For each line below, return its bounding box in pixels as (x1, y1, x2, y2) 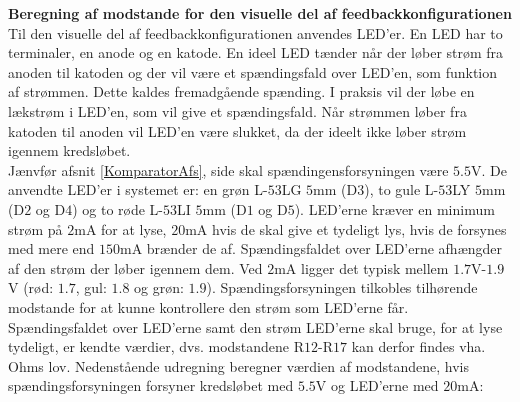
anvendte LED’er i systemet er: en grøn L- (8, 179, 268, 200)
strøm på (8, 218, 63, 239)
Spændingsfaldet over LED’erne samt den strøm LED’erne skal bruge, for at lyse (8, 316, 503, 337)
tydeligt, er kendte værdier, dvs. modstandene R (8, 336, 305, 357)
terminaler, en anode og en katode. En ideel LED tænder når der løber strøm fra (8, 42, 504, 63)
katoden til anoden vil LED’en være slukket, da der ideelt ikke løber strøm (8, 120, 467, 141)
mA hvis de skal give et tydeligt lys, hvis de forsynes (185, 218, 507, 239)
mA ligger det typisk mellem (274, 257, 449, 278)
